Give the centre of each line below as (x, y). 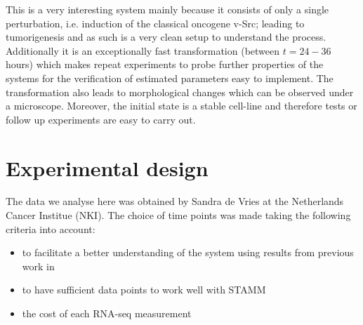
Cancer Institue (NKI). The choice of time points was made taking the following (178, 215)
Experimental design (107, 167)
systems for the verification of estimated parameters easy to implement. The (170, 78)
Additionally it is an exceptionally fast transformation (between (143, 50)
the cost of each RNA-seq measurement (107, 313)
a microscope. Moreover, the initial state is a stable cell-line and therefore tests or (181, 106)
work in (38, 266)
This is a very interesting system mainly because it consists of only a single (167, 9)
